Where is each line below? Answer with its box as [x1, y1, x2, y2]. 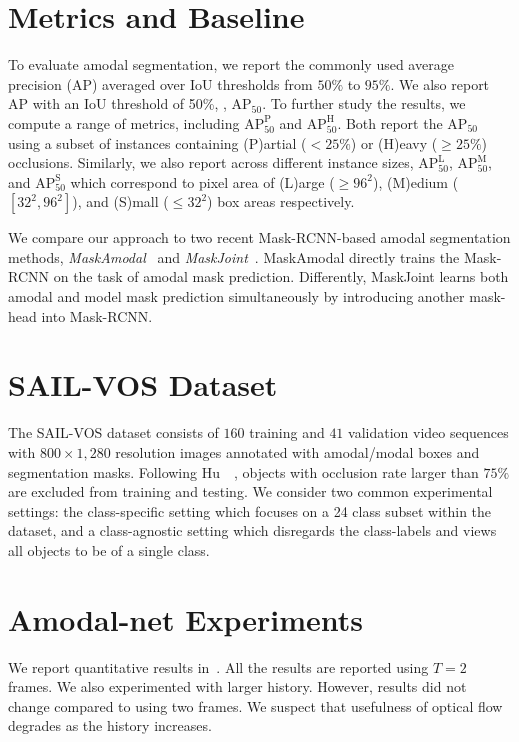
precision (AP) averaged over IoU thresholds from [8, 73, 313, 94]
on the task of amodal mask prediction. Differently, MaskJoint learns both [53, 266, 509, 287]
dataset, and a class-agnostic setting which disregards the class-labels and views [8, 520, 497, 541]
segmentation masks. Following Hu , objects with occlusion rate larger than [8, 461, 479, 482]
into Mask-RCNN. [41, 305, 153, 326]
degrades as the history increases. [8, 715, 212, 736]
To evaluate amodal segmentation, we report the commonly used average [8, 54, 454, 75]
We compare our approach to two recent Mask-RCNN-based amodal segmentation [8, 227, 511, 248]
